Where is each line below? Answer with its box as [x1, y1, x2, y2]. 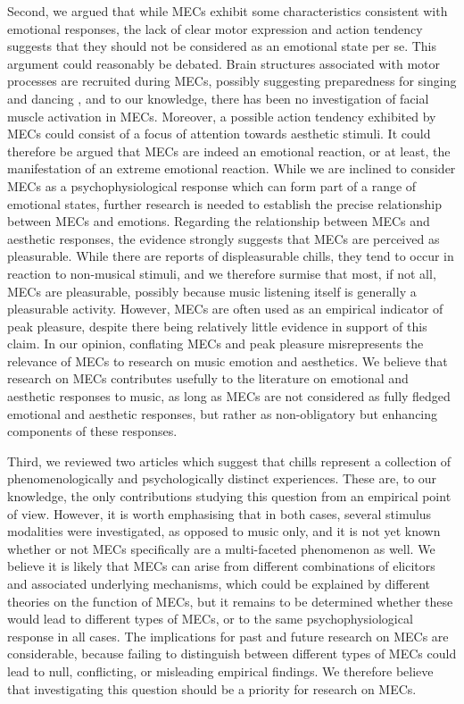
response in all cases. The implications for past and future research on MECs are [7, 626, 449, 645]
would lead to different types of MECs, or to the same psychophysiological [7, 609, 413, 628]
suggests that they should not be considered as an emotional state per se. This [7, 37, 437, 55]
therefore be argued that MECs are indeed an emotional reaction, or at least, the [7, 141, 451, 160]
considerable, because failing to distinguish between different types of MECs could [7, 644, 457, 663]
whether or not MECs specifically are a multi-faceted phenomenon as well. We [7, 539, 435, 557]
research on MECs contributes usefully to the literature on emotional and [7, 369, 409, 388]
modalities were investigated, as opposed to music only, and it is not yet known [7, 522, 441, 541]
